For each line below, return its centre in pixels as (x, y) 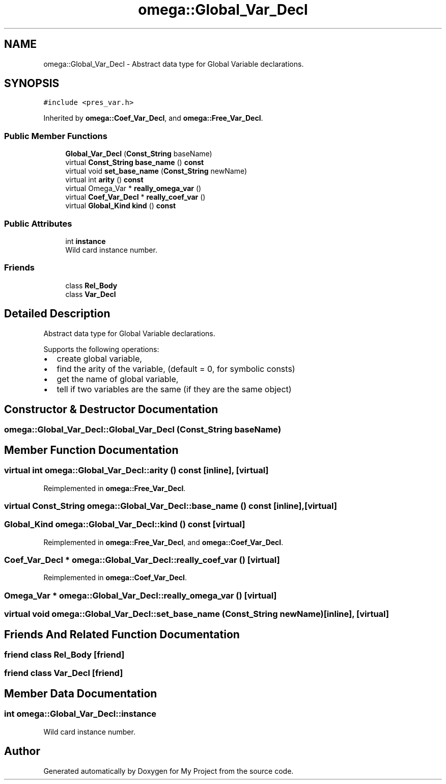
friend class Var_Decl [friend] (64, 673)
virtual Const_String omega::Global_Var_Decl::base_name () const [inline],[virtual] (171, 506)
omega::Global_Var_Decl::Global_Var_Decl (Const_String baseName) (143, 430)
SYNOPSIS (32, 84)
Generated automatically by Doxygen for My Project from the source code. (169, 771)
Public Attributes (38, 223)
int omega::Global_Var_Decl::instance (80, 714)
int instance (86, 241)
